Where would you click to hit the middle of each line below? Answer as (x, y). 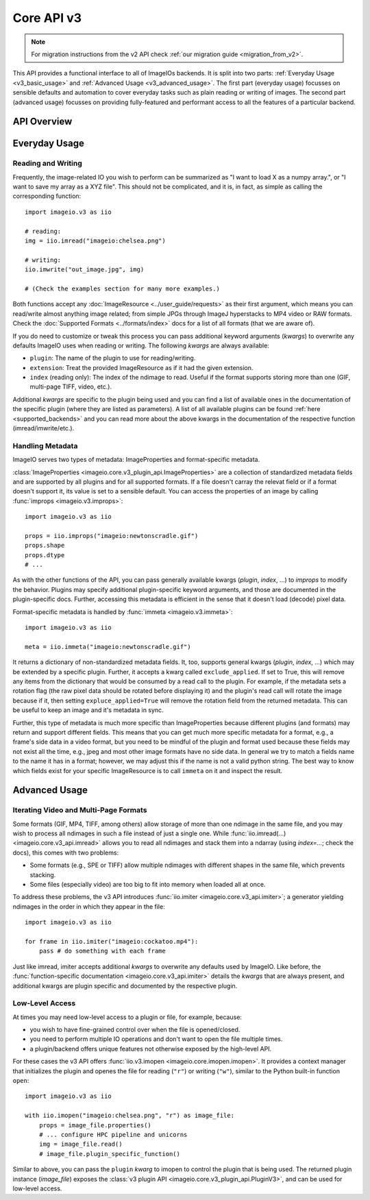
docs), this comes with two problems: (66, 853)
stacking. (43, 874)
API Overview (42, 122)
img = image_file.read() (81, 1144)
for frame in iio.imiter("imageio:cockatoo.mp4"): (112, 941)
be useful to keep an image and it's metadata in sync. (88, 710)
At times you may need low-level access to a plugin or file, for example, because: (127, 1017)
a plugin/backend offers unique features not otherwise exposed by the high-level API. (151, 1049)
